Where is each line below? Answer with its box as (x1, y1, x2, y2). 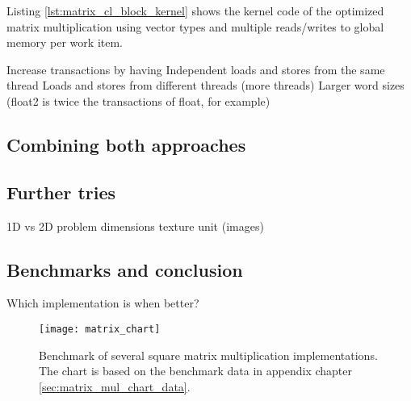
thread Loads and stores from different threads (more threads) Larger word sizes (6, 77, 405, 94)
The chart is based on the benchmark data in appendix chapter (39, 362, 353, 379)
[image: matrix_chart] (39, 323, 161, 335)
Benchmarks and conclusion (6, 257, 243, 282)
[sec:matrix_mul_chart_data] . (39, 378, 191, 395)
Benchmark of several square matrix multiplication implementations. (39, 346, 378, 363)
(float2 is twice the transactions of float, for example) (6, 92, 271, 109)
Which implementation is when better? (6, 294, 199, 311)
